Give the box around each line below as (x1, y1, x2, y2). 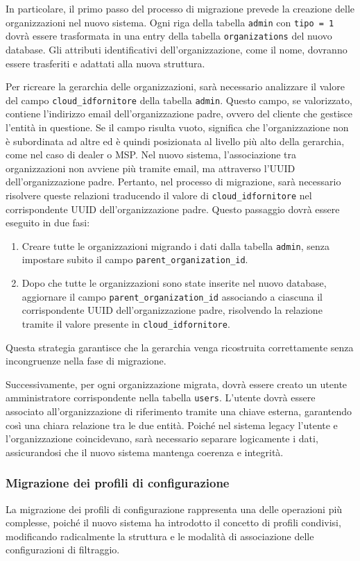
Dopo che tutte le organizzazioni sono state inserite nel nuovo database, (22, 276, 327, 290)
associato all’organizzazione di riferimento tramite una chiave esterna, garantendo (6, 404, 352, 418)
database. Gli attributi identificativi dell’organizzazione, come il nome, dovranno (6, 42, 348, 56)
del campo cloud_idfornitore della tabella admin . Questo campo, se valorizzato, (6, 92, 352, 107)
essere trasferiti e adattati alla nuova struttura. (6, 56, 205, 70)
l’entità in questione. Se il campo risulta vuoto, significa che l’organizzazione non (6, 119, 349, 134)
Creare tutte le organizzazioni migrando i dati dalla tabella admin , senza (22, 238, 330, 253)
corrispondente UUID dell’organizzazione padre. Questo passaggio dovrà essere (6, 201, 340, 216)
